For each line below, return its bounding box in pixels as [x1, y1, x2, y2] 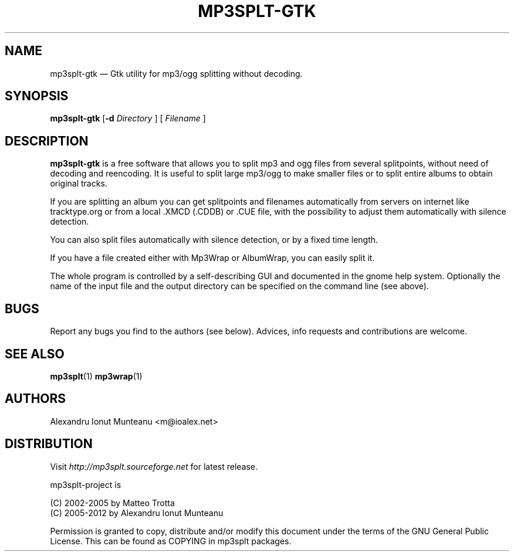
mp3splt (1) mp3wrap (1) [50, 371, 143, 381]
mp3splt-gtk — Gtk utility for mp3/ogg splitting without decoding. [50, 68, 303, 79]
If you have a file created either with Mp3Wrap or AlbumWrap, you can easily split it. [50, 253, 375, 263]
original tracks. [50, 178, 107, 189]
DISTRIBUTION [5, 436, 93, 452]
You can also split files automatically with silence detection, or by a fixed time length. [50, 235, 378, 245]
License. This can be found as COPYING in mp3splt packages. [50, 535, 292, 546]
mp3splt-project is [50, 479, 121, 490]
